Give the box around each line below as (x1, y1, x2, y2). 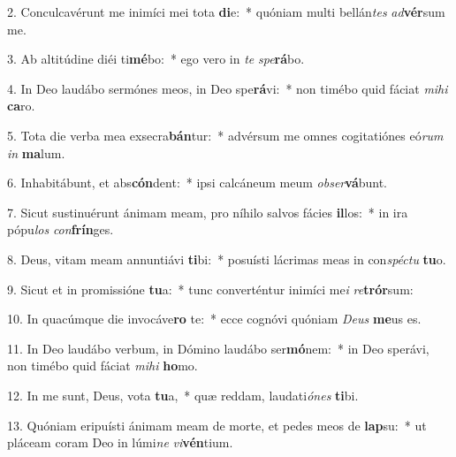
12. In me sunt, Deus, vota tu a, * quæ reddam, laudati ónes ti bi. (7, 385, 359, 404)
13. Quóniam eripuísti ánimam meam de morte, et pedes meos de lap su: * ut (7, 415, 427, 434)
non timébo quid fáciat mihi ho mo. (7, 356, 198, 375)
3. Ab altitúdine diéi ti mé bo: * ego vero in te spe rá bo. (7, 50, 305, 68)
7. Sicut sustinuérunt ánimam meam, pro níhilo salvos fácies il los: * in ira (7, 202, 408, 221)
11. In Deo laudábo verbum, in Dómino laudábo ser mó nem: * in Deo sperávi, (7, 339, 429, 357)
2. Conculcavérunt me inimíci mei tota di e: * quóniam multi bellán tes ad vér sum (7, 3, 445, 20)
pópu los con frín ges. (7, 220, 114, 239)
